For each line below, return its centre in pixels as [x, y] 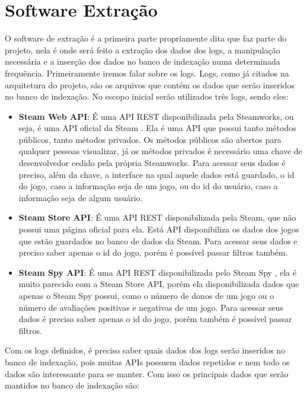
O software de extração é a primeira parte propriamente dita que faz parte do [146, 38]
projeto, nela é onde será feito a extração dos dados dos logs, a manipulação [143, 50]
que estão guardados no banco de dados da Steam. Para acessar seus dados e [158, 240]
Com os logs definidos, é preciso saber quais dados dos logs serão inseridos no [145, 350]
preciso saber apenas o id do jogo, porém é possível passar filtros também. [153, 252]
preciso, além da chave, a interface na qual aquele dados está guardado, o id [156, 174]
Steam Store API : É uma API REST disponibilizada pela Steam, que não [157, 217]
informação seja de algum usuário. [81, 197]
